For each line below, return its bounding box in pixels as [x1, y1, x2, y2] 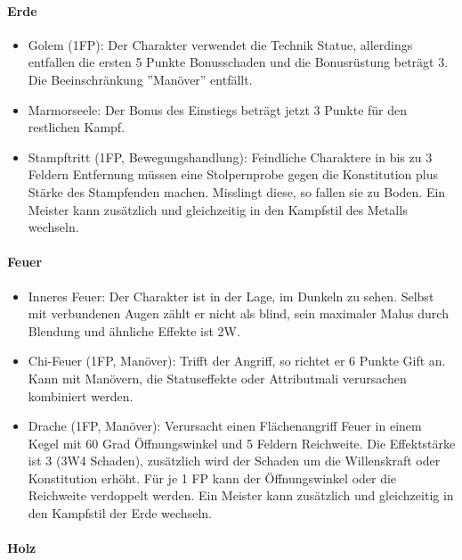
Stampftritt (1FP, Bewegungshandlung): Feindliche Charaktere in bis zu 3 [28, 147, 433, 166]
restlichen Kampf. [28, 118, 126, 136]
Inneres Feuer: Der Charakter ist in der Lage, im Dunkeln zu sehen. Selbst [28, 286, 434, 305]
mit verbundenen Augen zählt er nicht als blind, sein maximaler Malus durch [28, 304, 449, 323]
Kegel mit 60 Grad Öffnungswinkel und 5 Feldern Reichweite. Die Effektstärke [28, 433, 456, 452]
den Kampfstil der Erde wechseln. [28, 504, 212, 523]
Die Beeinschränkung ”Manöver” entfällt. [28, 70, 253, 88]
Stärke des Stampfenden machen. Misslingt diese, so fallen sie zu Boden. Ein [28, 182, 446, 201]
